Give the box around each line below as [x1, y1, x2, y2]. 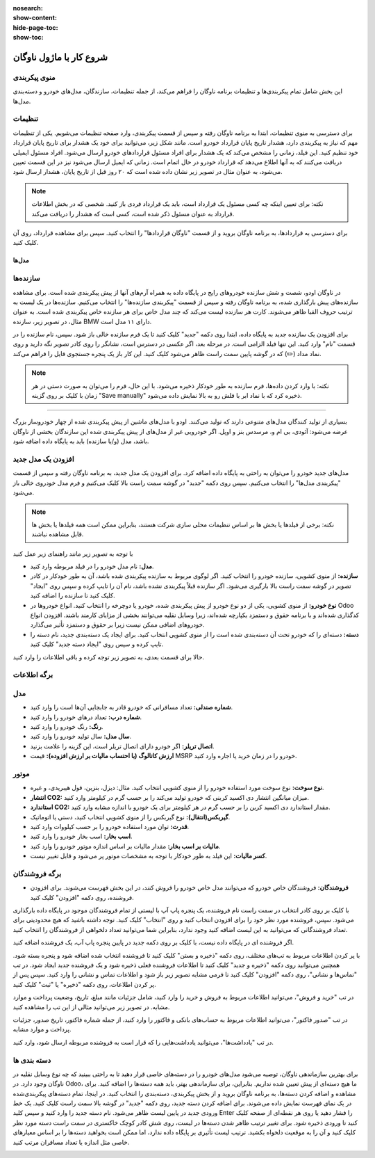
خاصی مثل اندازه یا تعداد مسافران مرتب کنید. [12, 1138, 130, 1146]
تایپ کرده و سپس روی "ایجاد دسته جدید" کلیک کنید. [30, 640, 164, 648]
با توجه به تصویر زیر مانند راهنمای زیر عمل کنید [12, 549, 133, 558]
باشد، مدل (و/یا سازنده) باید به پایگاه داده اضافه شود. [12, 437, 149, 445]
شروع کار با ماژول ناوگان [12, 51, 108, 63]
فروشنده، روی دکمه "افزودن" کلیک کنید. [30, 893, 135, 901]
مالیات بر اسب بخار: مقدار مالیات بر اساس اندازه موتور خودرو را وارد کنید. [30, 842, 221, 850]
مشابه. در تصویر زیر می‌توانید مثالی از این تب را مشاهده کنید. [12, 1002, 170, 1011]
